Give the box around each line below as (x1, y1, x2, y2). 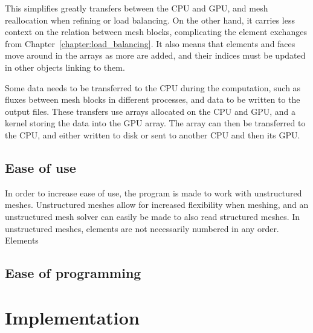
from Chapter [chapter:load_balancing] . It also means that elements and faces (5, 37, 295, 50)
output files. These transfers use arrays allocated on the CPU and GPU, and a (5, 105, 295, 117)
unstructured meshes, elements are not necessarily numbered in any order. (5, 222, 279, 234)
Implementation (5, 305, 140, 329)
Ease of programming (5, 263, 141, 282)
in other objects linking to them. (5, 60, 125, 73)
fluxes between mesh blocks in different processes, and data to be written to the (5, 93, 300, 106)
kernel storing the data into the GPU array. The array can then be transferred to (5, 117, 306, 129)
